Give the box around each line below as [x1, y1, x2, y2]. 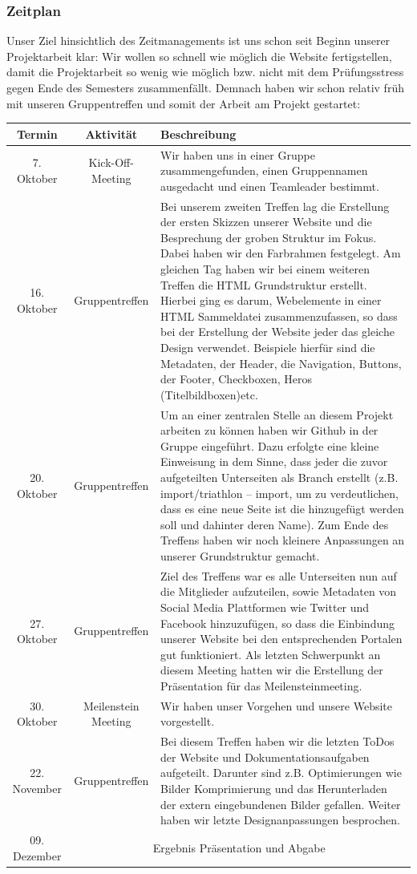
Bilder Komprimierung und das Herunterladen [160, 779, 387, 796]
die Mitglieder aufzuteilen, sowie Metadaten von [160, 583, 397, 600]
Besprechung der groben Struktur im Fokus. [160, 229, 377, 245]
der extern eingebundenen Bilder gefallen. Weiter [160, 795, 401, 812]
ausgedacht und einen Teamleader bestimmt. [160, 177, 379, 194]
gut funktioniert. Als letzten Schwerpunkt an [160, 645, 381, 662]
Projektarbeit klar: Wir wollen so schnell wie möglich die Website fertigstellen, [6, 47, 392, 64]
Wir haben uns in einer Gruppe [160, 146, 315, 163]
